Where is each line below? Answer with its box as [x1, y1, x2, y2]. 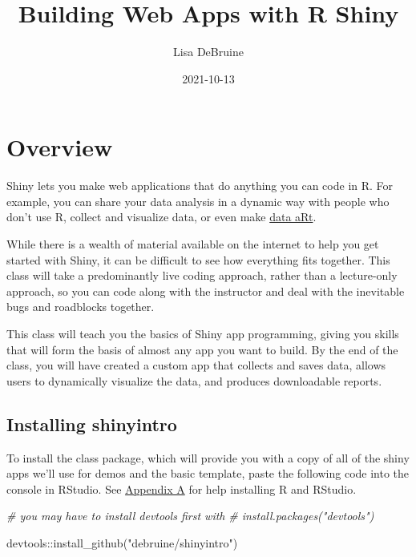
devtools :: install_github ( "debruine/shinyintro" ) [6, 534, 238, 551]
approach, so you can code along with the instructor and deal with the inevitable [6, 282, 405, 299]
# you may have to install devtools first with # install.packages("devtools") [6, 507, 374, 524]
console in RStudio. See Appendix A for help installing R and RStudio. [6, 480, 357, 497]
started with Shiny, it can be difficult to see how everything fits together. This [6, 251, 390, 268]
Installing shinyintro [6, 411, 177, 436]
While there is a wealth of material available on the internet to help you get [6, 236, 379, 252]
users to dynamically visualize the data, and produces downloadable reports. [6, 372, 382, 389]
